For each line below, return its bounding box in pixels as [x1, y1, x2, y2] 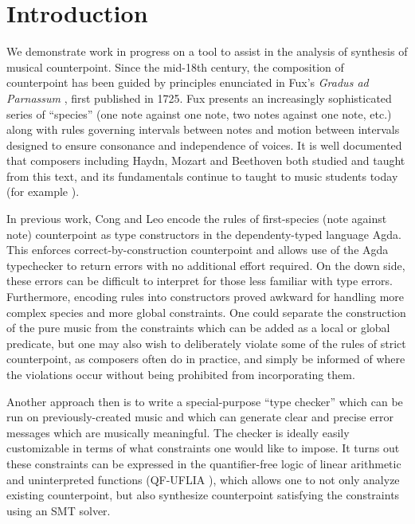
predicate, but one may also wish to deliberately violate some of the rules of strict [6, 334, 406, 351]
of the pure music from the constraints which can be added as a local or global [6, 319, 390, 336]
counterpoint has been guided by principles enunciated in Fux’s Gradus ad [6, 74, 369, 91]
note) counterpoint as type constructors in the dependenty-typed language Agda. [6, 225, 401, 242]
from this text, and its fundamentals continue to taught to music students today [6, 167, 398, 184]
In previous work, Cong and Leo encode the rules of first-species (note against [6, 210, 387, 227]
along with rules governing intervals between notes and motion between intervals [6, 121, 400, 138]
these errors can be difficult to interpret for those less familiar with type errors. [6, 272, 393, 289]
